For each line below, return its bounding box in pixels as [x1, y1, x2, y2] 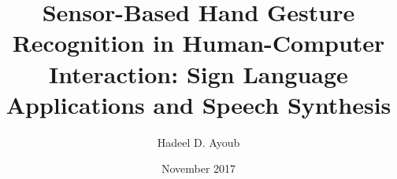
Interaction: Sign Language [49, 57, 348, 89]
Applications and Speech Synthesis [6, 88, 391, 120]
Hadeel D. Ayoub [157, 133, 240, 150]
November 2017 [161, 160, 236, 177]
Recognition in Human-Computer [12, 27, 385, 59]
